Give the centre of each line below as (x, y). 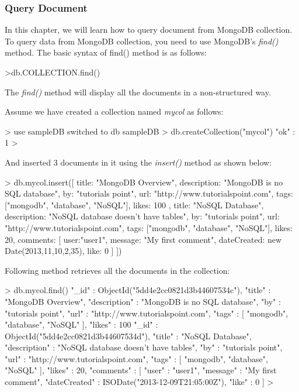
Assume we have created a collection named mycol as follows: (114, 111)
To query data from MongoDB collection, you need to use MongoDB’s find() (142, 41)
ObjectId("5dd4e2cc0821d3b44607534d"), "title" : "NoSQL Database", (128, 336)
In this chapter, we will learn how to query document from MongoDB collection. (149, 30)
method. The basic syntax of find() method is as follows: (106, 52)
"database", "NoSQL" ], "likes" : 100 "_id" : (81, 324)
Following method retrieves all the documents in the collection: (117, 270)
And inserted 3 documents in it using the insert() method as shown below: (138, 162)
